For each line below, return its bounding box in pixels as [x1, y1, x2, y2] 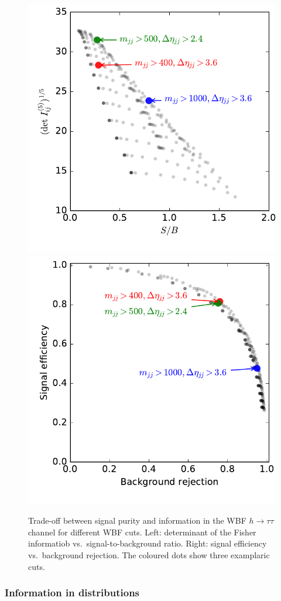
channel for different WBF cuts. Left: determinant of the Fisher [28, 525, 256, 538]
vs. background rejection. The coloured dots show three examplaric [28, 548, 270, 561]
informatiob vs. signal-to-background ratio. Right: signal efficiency [28, 537, 267, 549]
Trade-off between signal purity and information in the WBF [28, 514, 246, 527]
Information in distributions [5, 585, 140, 600]
